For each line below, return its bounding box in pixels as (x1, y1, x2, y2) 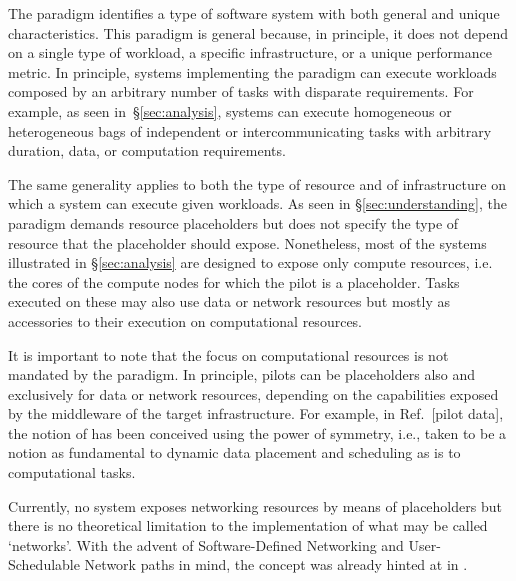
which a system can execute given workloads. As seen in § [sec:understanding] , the (8, 193, 507, 214)
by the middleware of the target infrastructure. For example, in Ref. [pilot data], (8, 403, 504, 424)
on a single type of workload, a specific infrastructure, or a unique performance (8, 42, 492, 63)
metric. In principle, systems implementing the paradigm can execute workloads (8, 61, 497, 82)
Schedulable (8, 554, 80, 575)
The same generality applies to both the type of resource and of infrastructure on (8, 173, 506, 194)
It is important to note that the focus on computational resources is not (8, 344, 449, 365)
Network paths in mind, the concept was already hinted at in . (84, 554, 468, 575)
